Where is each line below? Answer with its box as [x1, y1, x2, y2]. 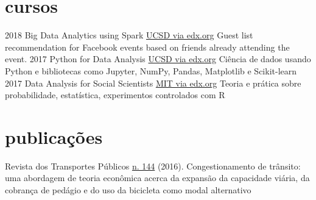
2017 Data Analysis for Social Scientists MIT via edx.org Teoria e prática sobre [5, 76, 301, 89]
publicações [5, 124, 103, 149]
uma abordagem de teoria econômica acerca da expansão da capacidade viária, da [5, 171, 310, 184]
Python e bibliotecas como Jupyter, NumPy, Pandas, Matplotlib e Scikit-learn [5, 64, 297, 77]
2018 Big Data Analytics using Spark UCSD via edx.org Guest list [5, 29, 253, 41]
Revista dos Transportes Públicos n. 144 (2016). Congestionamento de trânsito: [5, 159, 301, 172]
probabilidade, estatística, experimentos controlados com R [5, 88, 225, 101]
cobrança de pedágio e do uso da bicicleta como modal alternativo [5, 184, 251, 196]
